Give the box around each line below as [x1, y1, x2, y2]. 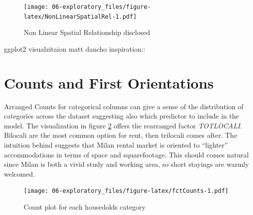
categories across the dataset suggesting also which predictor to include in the [4, 111, 239, 121]
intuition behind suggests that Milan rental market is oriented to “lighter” [4, 140, 228, 150]
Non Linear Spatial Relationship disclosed [24, 27, 150, 37]
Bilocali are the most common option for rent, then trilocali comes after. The [4, 130, 237, 140]
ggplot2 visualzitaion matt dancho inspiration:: [4, 43, 145, 54]
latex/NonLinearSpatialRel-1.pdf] [24, 13, 137, 20]
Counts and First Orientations [4, 72, 214, 92]
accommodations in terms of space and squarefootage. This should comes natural [4, 149, 249, 159]
